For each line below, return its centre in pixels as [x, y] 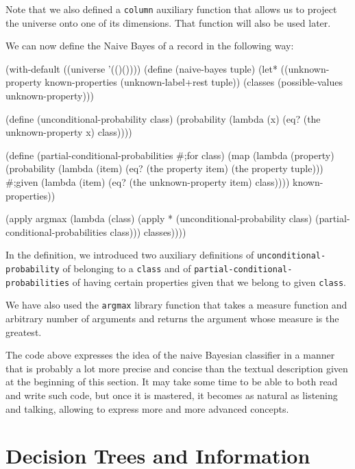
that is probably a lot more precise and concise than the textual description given [177, 368]
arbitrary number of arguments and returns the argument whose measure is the [172, 318]
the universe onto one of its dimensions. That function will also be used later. [168, 22]
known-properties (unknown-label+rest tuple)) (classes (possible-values [194, 82]
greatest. [24, 332]
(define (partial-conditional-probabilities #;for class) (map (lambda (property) [170, 155]
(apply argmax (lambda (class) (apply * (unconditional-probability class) [159, 218]
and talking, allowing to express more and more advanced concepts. [147, 408]
